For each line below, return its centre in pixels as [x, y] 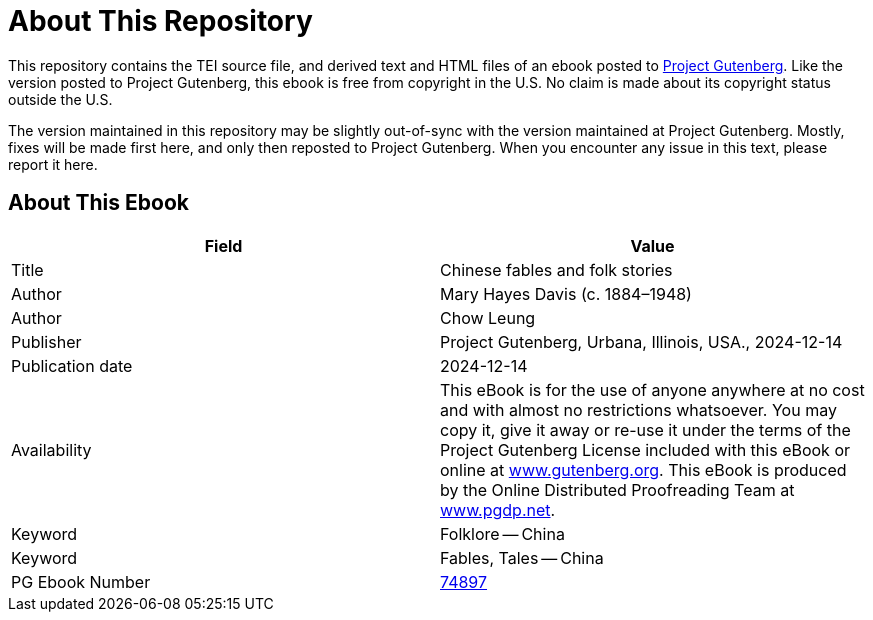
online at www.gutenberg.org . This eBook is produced [643, 469]
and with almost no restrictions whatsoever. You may [638, 409]
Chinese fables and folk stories [556, 269]
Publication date [72, 365]
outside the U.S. [60, 99]
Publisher [46, 341]
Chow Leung [488, 317]
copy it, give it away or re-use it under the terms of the [645, 429]
